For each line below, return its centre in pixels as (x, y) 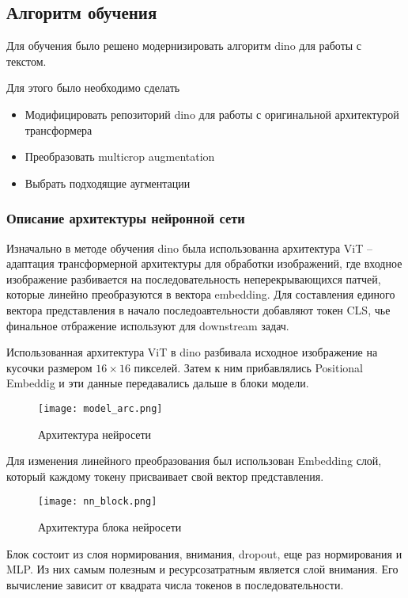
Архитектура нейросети (95, 434)
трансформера (59, 130)
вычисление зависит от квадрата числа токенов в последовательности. (175, 584)
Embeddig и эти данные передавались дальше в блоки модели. (158, 383)
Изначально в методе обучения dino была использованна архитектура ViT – (189, 248)
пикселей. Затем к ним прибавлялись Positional (248, 367)
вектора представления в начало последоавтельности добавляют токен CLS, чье (198, 309)
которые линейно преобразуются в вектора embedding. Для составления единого (201, 294)
